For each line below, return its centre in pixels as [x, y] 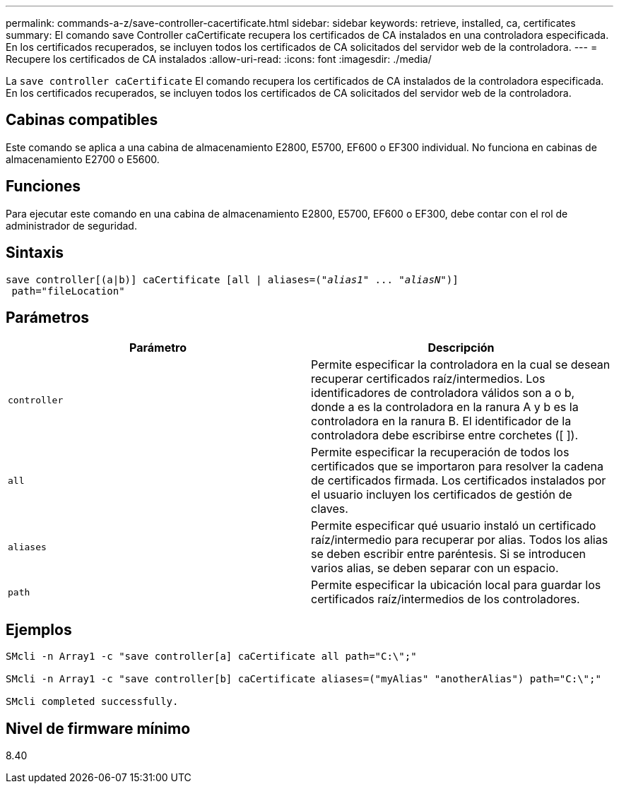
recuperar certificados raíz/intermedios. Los [428, 379]
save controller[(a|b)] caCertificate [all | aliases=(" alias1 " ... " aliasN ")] [232, 279]
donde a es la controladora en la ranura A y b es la [445, 407]
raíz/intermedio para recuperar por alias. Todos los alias [460, 540]
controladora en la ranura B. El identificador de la [441, 421]
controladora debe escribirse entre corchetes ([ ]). [445, 435]
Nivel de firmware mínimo [98, 728]
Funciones [43, 186]
